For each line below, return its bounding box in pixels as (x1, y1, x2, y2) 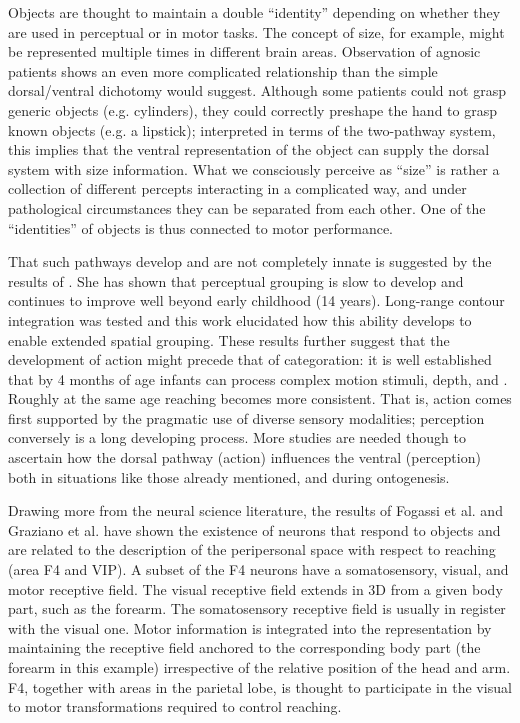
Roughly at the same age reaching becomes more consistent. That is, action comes (8, 388, 512, 409)
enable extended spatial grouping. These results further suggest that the (8, 329, 450, 350)
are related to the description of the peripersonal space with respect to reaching (8, 539, 496, 560)
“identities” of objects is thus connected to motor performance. (8, 217, 394, 238)
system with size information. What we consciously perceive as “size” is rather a (8, 158, 500, 179)
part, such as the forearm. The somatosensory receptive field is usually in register (8, 598, 506, 619)
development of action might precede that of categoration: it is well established (8, 349, 492, 370)
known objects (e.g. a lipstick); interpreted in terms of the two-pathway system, (8, 119, 496, 140)
